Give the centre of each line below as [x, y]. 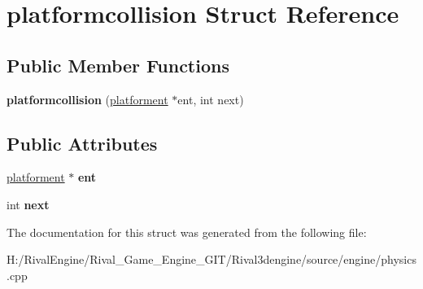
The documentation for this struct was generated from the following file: [187, 232]
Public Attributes [82, 143]
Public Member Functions [118, 65]
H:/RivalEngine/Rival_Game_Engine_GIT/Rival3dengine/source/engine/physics [211, 259]
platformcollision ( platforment [87, 99]
